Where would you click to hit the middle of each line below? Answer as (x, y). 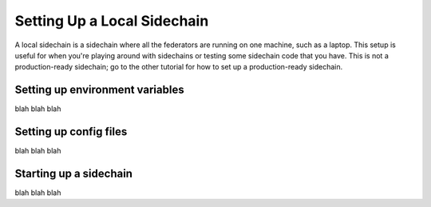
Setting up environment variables (99, 90)
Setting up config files (71, 132)
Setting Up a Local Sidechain (112, 21)
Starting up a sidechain (74, 173)
